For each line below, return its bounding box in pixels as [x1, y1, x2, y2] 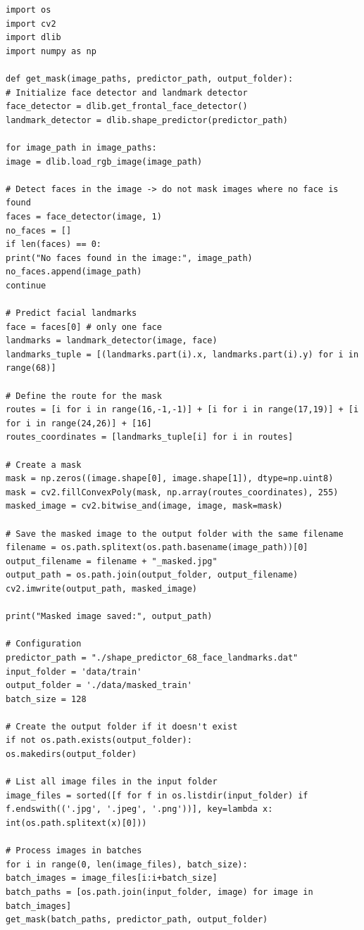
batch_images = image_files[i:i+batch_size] [6, 873, 218, 884]
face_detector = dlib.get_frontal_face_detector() [6, 101, 248, 112]
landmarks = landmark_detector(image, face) [6, 336, 218, 346]
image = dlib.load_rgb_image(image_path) [6, 156, 203, 167]
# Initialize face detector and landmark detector [6, 87, 248, 98]
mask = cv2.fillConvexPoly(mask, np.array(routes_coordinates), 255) [6, 487, 339, 497]
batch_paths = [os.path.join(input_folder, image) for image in [6, 887, 313, 897]
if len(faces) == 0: [6, 239, 102, 250]
